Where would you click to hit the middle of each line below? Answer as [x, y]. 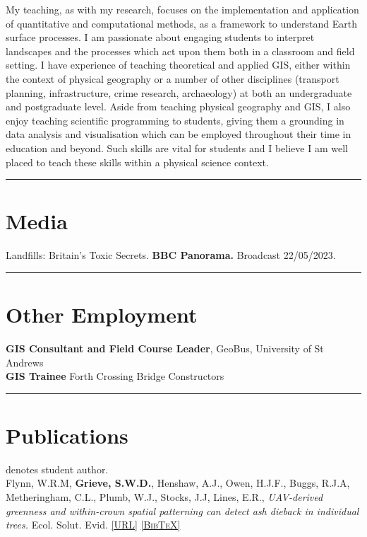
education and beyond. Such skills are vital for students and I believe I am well [177, 148]
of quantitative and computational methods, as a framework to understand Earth [182, 23]
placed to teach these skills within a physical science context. [137, 162]
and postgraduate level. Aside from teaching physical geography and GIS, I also [178, 106]
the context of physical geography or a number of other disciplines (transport [173, 78]
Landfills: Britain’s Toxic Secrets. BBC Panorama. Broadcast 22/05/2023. [171, 255]
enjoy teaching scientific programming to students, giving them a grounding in [175, 120]
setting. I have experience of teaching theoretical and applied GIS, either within [178, 65]
